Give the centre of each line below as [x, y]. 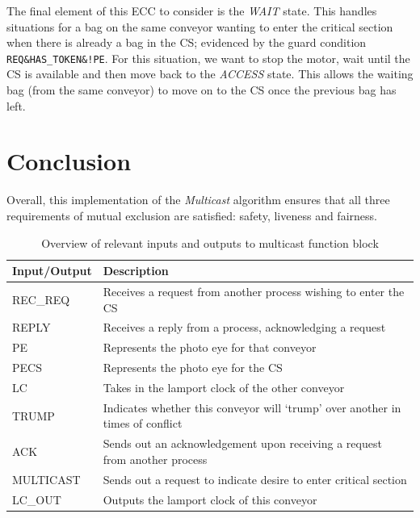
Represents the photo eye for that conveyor [210, 347]
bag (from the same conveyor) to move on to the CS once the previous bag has [202, 90]
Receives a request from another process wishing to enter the [254, 291]
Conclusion [69, 161]
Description [136, 271]
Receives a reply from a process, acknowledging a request [244, 327]
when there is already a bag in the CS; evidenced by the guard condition [187, 42]
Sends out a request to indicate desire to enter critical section [255, 479]
